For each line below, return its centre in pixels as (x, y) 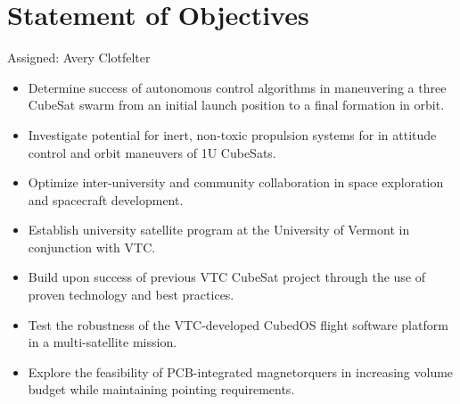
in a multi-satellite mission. (103, 342)
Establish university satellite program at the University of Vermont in (219, 230)
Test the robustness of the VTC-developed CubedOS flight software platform (238, 324)
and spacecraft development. (106, 199)
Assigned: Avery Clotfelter (79, 58)
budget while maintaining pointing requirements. (161, 389)
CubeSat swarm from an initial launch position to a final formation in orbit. (236, 105)
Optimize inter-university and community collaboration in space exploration (236, 182)
